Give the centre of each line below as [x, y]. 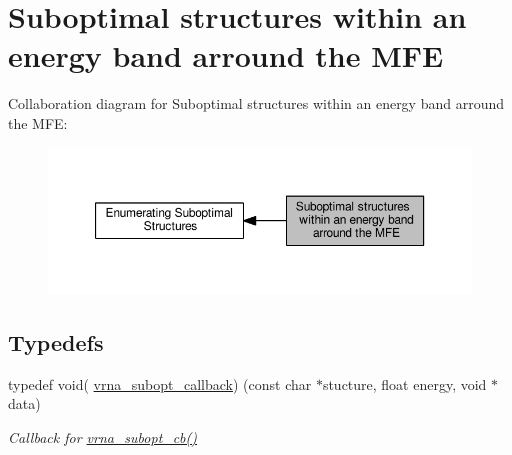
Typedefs [56, 341]
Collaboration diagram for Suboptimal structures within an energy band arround [256, 103]
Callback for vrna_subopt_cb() [103, 436]
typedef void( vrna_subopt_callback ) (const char [160, 383]
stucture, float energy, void [404, 383]
